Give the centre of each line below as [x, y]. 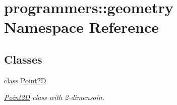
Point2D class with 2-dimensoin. [54, 97]
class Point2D [25, 80]
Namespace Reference [81, 27]
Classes [23, 59]
